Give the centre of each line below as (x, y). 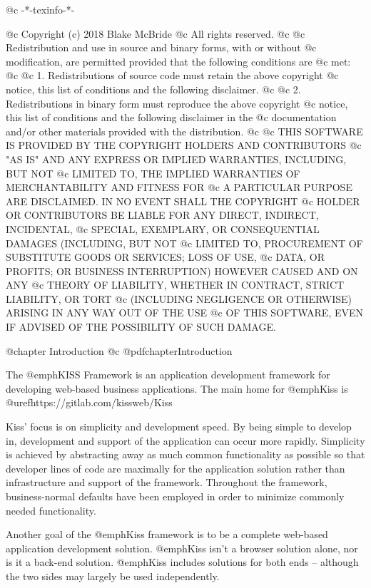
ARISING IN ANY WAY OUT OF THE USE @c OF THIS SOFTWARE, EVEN (185, 313)
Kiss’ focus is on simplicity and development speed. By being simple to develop (179, 427)
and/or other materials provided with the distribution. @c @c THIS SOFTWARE (184, 131)
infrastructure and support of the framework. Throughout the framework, (167, 482)
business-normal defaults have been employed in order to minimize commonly (175, 496)
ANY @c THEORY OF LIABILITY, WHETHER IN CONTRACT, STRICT (175, 285)
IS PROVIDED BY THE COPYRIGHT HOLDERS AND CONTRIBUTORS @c (184, 145)
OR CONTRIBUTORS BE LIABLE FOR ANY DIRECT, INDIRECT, (162, 215)
